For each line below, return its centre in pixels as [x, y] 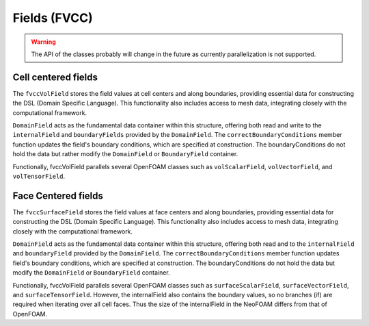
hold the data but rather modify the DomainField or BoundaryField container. [125, 154]
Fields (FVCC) [53, 18]
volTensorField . [39, 176]
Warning [43, 42]
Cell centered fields [55, 77]
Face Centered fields [58, 196]
